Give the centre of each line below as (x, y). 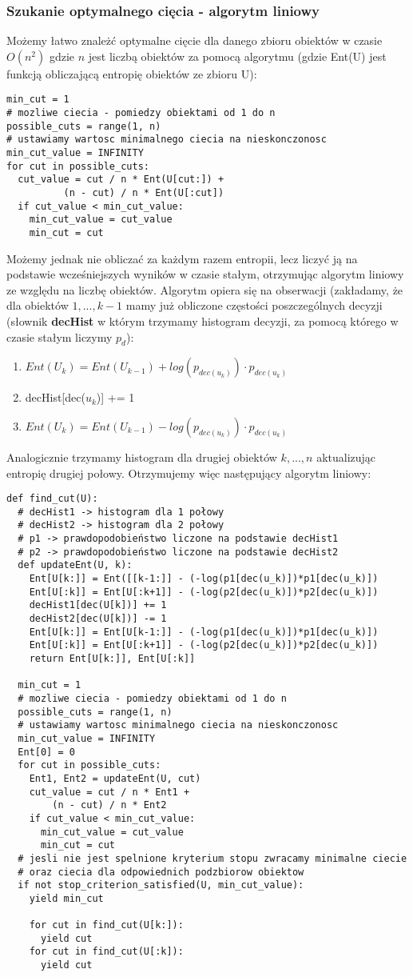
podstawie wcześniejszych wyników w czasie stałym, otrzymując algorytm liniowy (205, 274)
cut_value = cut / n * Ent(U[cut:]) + (121, 180)
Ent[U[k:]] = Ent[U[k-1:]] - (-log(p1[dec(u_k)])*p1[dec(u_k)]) (204, 632)
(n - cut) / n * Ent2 (109, 805)
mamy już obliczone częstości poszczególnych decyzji (254, 305)
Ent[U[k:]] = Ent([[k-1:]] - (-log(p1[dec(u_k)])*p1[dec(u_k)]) (204, 579)
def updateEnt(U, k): (75, 565)
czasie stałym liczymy (60, 336)
